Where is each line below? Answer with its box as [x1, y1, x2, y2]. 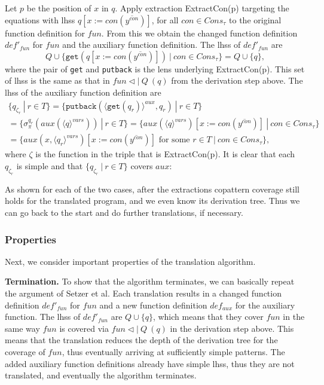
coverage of [5, 345, 45, 357]
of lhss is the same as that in [5, 74, 110, 87]
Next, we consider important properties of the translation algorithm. [5, 255, 256, 267]
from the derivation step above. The [171, 74, 303, 87]
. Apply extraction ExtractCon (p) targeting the [115, 2, 289, 14]
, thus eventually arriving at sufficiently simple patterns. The [62, 345, 285, 357]
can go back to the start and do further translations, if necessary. [5, 206, 243, 218]
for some [158, 136, 190, 145]
